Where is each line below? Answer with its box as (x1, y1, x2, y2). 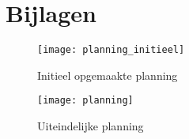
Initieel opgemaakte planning (37, 66, 178, 83)
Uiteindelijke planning (37, 118, 144, 134)
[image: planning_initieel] (37, 44, 185, 56)
